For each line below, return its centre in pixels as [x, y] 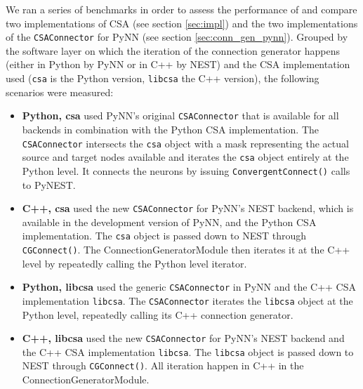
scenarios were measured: [60, 92]
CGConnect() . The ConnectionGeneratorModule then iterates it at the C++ [186, 249]
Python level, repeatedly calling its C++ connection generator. [158, 314]
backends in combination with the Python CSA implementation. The [171, 129]
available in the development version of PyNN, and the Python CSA [169, 222]
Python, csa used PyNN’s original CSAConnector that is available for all [180, 116]
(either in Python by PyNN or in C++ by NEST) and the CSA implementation [178, 64]
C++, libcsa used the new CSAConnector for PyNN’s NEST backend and [183, 338]
